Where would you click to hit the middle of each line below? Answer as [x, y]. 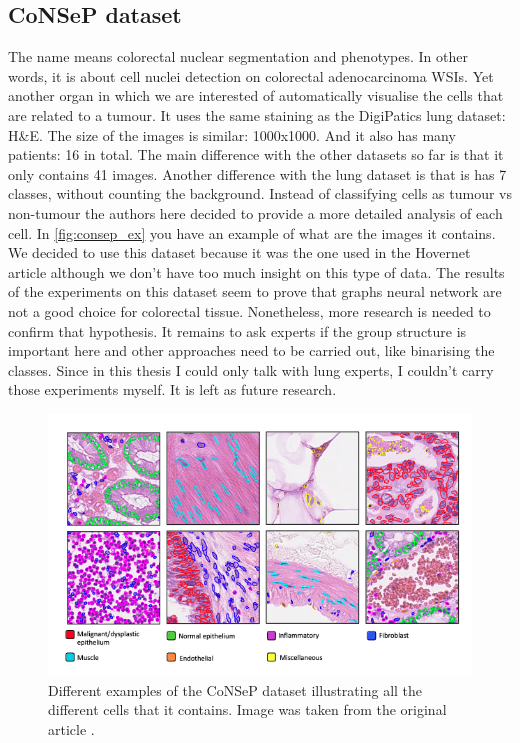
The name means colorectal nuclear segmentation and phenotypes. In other [238, 56]
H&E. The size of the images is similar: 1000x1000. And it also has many [232, 134]
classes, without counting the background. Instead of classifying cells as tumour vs [260, 193]
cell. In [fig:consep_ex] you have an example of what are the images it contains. [252, 232]
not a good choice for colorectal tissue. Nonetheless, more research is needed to [249, 310]
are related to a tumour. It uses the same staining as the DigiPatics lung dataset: [257, 114]
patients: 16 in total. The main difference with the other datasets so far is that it [256, 154]
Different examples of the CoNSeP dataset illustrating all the [235, 689]
